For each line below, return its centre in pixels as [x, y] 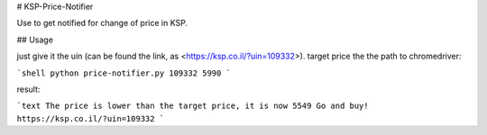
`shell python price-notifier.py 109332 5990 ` [124, 73]
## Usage [35, 40]
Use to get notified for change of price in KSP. [102, 23]
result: [28, 89]
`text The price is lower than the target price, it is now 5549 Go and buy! [193, 106]
